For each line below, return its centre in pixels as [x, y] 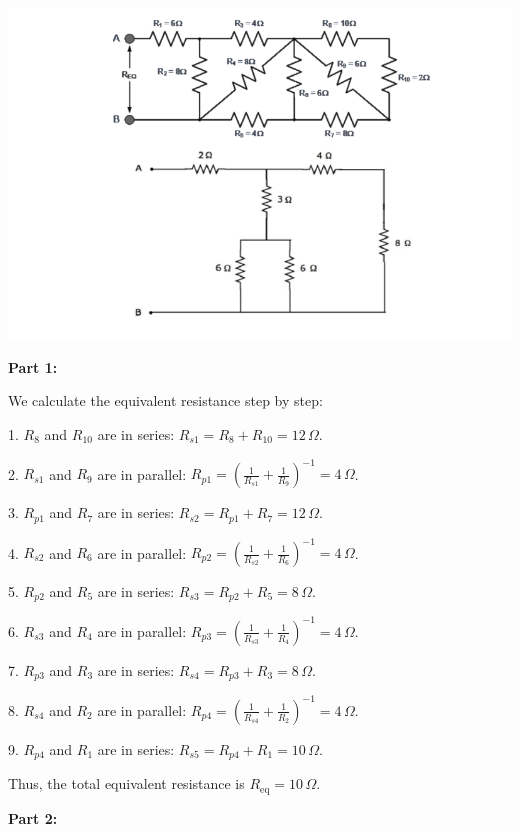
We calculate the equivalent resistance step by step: [165, 400]
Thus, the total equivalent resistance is [126, 783]
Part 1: [33, 366]
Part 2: [33, 817]
